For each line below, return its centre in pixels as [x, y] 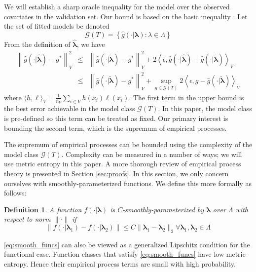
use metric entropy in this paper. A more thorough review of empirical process [123, 164]
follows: [15, 193]
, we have [91, 44]
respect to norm [27, 219]
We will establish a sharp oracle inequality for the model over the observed [117, 6]
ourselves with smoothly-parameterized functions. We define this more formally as [128, 183]
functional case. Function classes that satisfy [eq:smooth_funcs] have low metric [125, 254]
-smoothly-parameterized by [163, 209]
